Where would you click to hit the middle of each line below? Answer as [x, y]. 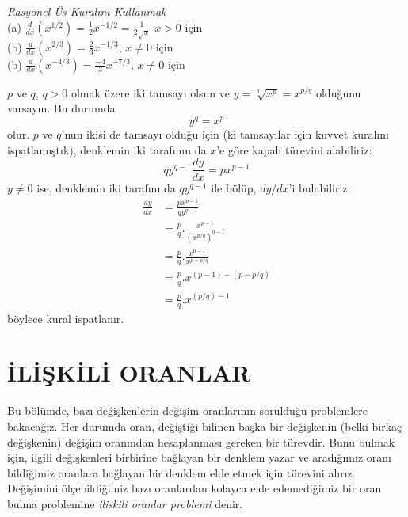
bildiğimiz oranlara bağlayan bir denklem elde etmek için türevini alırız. [181, 472]
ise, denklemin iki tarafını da [106, 188]
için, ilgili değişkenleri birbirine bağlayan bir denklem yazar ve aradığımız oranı [199, 457]
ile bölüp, [234, 188]
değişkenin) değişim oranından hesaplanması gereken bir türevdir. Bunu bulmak [201, 441]
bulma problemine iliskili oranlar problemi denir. [125, 503]
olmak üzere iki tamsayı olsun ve [151, 92]
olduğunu [338, 92]
